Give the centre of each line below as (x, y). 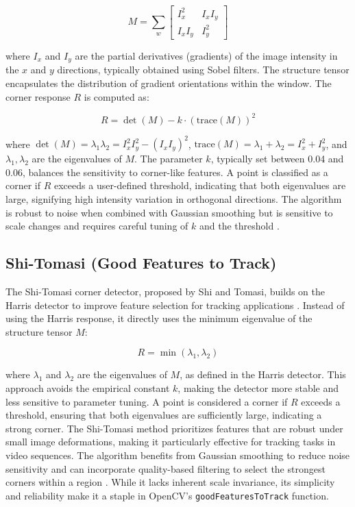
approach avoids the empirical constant (88, 387)
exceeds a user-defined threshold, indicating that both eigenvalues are (200, 185)
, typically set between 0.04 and (277, 159)
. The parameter (169, 159)
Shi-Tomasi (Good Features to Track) (141, 263)
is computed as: (117, 96)
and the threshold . (239, 226)
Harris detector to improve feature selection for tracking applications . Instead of (175, 305)
